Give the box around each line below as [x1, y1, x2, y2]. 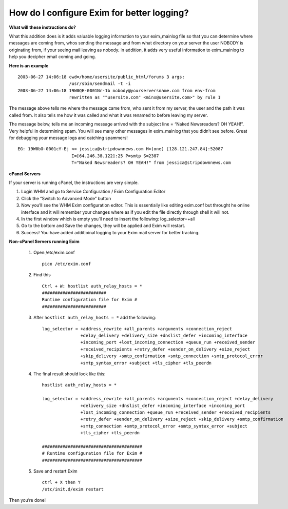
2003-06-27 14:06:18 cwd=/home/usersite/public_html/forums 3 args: [18, 74, 185, 80]
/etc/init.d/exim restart [42, 486, 104, 492]
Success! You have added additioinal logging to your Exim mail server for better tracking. [21, 229, 200, 235]
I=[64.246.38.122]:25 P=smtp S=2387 [71, 153, 159, 159]
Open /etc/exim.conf [33, 249, 75, 256]
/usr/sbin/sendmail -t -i [69, 81, 131, 86]
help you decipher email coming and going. [9, 54, 96, 60]
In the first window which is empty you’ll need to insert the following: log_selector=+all [21, 216, 195, 222]
